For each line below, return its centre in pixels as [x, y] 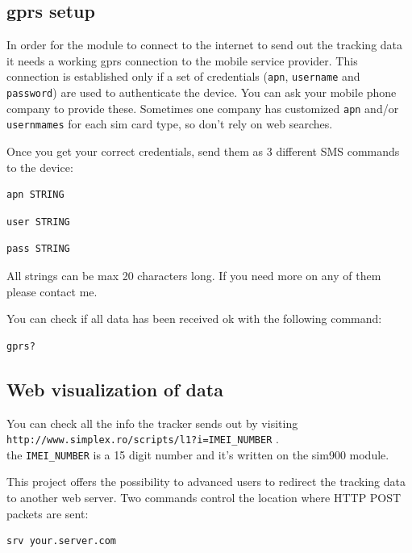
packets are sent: [48, 513]
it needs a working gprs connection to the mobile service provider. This [182, 60]
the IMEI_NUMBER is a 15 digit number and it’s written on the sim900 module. [198, 454]
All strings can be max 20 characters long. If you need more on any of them [194, 275]
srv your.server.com [62, 541]
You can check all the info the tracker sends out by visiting [152, 423]
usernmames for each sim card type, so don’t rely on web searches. [170, 124]
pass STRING [38, 249]
